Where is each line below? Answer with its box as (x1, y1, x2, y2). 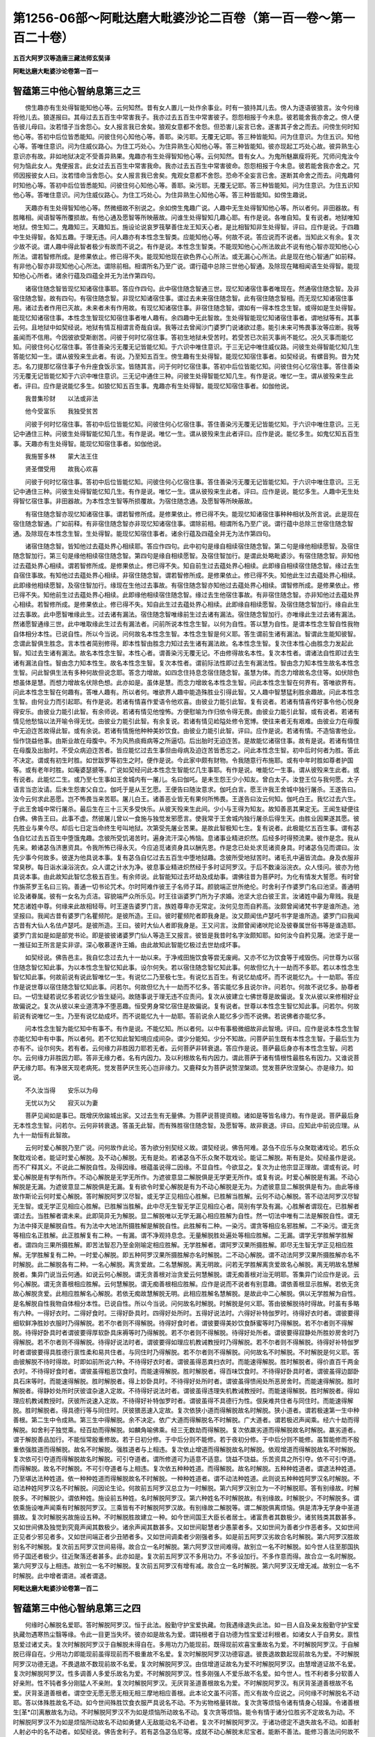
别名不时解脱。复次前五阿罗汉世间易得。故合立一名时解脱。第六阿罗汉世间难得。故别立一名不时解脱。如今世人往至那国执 (12, 1542, 360, 1551)
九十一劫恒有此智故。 (12, 1131, 74, 1139)
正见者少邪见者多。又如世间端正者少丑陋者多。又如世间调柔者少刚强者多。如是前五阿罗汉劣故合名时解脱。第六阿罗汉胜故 (12, 1533, 360, 1541)
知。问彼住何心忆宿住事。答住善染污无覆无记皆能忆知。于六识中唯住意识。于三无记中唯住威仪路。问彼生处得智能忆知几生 (12, 343, 360, 351)
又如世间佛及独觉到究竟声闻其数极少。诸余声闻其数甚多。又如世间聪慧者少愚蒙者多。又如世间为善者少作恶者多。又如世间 (12, 1522, 360, 1531)
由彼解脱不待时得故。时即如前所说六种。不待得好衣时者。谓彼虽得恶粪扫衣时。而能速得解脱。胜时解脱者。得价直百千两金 (12, 1358, 360, 1366)
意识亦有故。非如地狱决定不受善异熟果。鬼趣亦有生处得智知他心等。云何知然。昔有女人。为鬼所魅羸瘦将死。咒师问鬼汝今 (12, 151, 360, 160)
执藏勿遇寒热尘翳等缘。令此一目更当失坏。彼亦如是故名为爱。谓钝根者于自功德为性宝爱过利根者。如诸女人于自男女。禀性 (12, 1630, 360, 1639)
